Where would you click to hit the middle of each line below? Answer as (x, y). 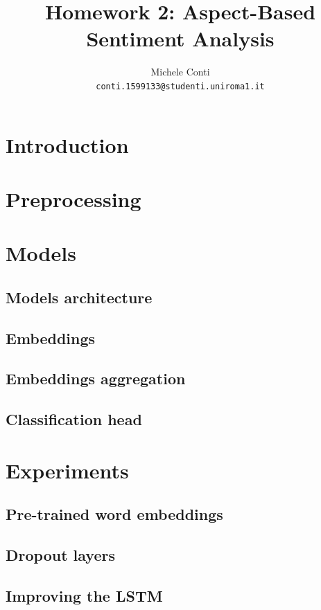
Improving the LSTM (84, 595)
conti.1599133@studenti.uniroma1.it (180, 86)
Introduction (67, 144)
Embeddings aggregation (96, 378)
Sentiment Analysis (180, 38)
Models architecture (79, 297)
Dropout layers (60, 555)
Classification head (74, 419)
